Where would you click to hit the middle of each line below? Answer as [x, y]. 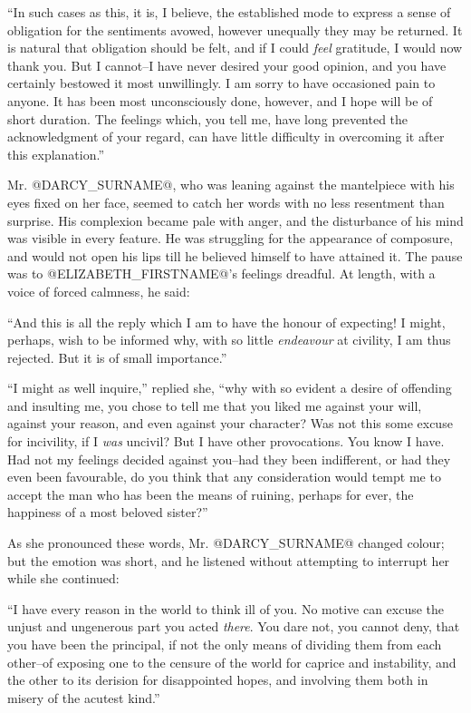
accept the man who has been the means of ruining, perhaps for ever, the [211, 494]
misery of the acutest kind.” [84, 697]
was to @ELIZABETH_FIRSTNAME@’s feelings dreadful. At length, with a [221, 273]
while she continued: [63, 578]
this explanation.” [56, 154]
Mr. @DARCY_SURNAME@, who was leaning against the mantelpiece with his [231, 185]
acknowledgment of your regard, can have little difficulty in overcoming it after [226, 137]
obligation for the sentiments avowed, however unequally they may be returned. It [235, 29]
